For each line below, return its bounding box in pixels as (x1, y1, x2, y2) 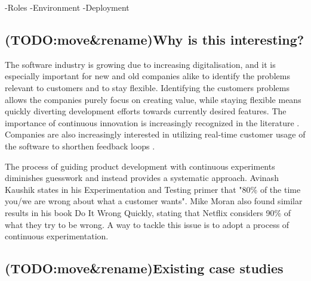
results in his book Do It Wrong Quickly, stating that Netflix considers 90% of (5, 206, 291, 218)
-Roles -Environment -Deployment (5, 1, 130, 13)
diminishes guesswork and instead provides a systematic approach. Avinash (5, 171, 279, 184)
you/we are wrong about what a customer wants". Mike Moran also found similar (5, 195, 303, 207)
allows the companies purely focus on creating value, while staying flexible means (5, 93, 301, 105)
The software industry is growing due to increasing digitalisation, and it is (5, 58, 276, 70)
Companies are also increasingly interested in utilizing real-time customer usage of (5, 128, 306, 140)
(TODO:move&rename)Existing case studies (5, 259, 284, 277)
